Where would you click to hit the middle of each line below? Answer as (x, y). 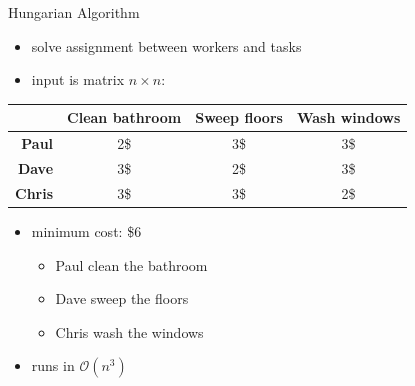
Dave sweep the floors (122, 298)
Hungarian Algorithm (74, 12)
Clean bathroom (124, 117)
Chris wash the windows (129, 331)
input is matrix (78, 79)
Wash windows (348, 117)
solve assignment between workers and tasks (166, 45)
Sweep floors (239, 117)
